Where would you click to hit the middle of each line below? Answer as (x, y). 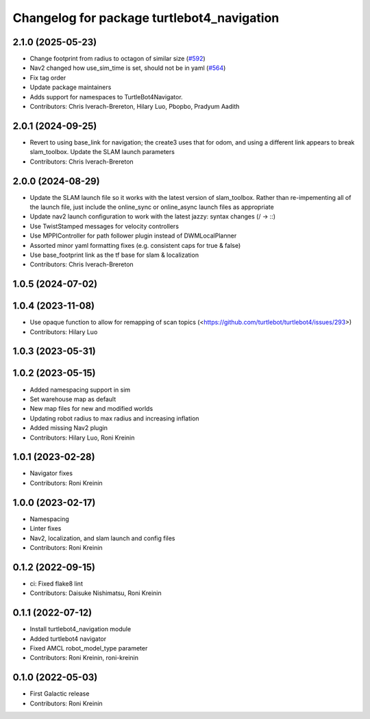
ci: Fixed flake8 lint (57, 583)
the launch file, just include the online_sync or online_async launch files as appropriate (152, 207)
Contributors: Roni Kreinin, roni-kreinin (84, 658)
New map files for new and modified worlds (91, 409)
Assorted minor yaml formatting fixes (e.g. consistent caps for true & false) (135, 245)
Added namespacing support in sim (80, 390)
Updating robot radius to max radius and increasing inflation (114, 418)
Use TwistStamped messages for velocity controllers (104, 226)
